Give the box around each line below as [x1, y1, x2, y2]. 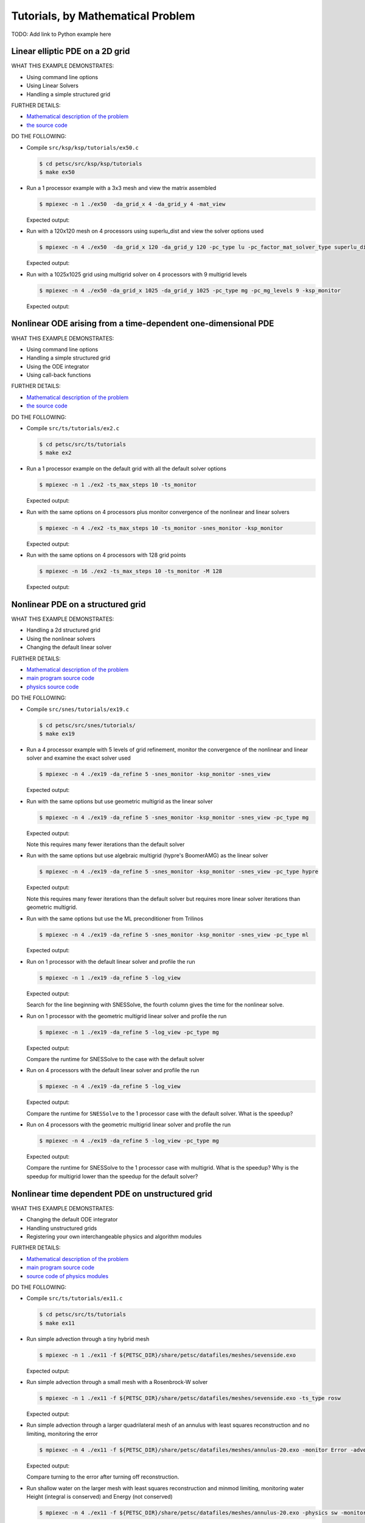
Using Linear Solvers [26, 82, 79, 90]
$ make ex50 [39, 168, 75, 175]
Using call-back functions [26, 372, 91, 379]
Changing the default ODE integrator [26, 1216, 118, 1223]
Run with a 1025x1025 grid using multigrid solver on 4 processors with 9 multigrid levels [26, 270, 247, 278]
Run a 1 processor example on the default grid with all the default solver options [26, 465, 226, 472]
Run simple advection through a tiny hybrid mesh [26, 1335, 150, 1343]
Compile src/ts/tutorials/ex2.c [26, 425, 120, 432]
